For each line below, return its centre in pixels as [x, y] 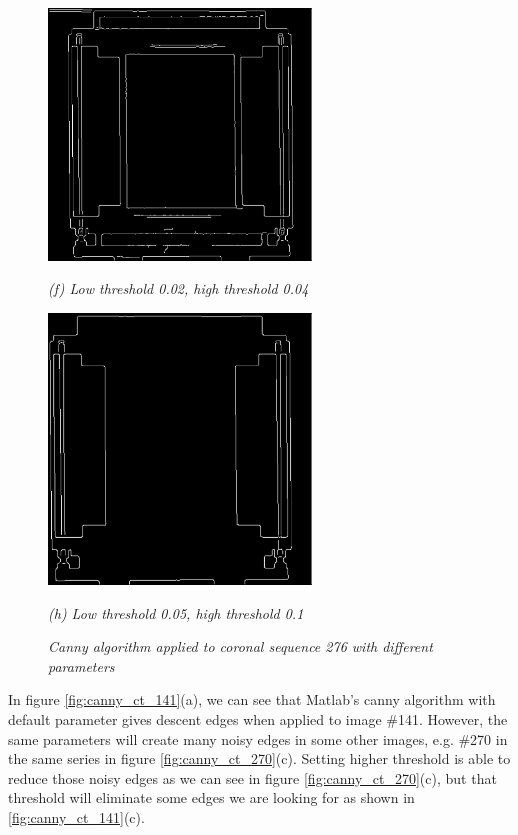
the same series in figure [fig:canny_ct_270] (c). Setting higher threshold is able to [259, 758]
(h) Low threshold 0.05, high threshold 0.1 [176, 612]
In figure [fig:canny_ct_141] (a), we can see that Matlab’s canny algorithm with [252, 699]
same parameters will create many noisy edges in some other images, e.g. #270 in [258, 738]
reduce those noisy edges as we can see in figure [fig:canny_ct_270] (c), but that [252, 777]
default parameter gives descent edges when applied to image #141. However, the [258, 719]
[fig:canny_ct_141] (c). [76, 817]
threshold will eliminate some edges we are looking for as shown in [211, 797]
